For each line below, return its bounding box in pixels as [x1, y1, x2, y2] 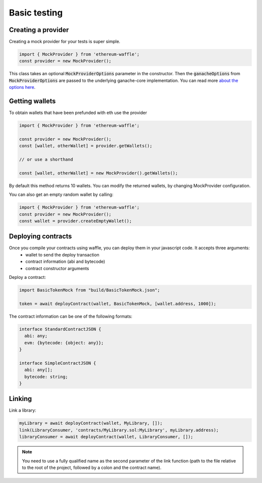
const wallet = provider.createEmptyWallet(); [19, 218, 132, 224]
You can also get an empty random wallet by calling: [9, 192, 114, 197]
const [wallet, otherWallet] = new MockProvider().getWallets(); [19, 170, 178, 176]
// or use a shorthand [19, 157, 73, 162]
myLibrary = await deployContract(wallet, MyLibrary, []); [19, 420, 163, 426]
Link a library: [9, 407, 36, 413]
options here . [9, 84, 36, 90]
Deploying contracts [9, 232, 72, 241]
